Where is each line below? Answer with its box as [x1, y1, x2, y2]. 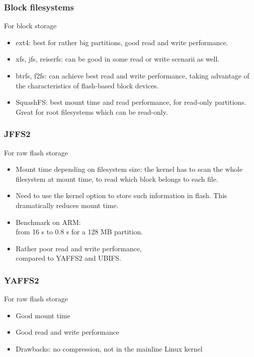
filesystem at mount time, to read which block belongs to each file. [15, 173, 218, 184]
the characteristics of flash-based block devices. [15, 80, 159, 90]
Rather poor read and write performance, [15, 243, 142, 253]
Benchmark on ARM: [15, 216, 81, 227]
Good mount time [15, 310, 71, 320]
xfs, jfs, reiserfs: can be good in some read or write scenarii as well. [15, 54, 220, 64]
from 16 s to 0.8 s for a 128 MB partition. [15, 226, 143, 237]
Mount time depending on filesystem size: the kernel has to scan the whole [15, 164, 243, 174]
